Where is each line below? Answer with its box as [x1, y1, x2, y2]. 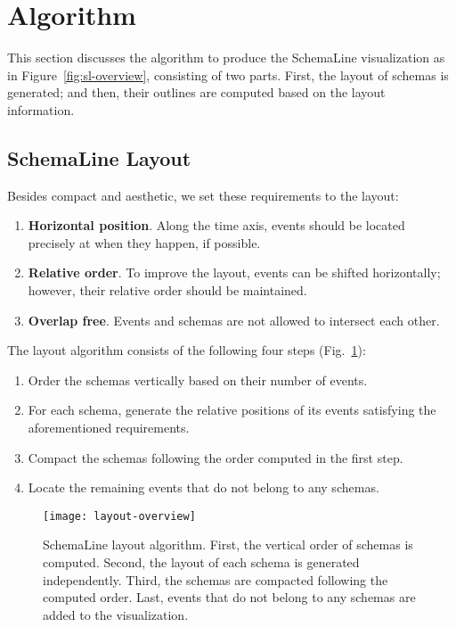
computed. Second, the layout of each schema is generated [43, 553, 360, 572]
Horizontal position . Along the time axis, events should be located [28, 216, 405, 235]
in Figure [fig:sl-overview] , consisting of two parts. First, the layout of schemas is [7, 65, 449, 84]
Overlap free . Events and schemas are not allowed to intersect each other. [28, 310, 440, 329]
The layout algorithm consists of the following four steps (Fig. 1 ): [7, 341, 366, 359]
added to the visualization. [43, 605, 189, 623]
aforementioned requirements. [28, 418, 190, 437]
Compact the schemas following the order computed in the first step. [28, 448, 403, 466]
